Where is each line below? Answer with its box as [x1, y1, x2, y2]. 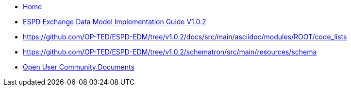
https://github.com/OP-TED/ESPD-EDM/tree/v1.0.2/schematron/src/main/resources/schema [23, 48, 317, 56]
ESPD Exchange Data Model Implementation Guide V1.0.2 [23, 18, 206, 26]
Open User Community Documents [23, 63, 134, 71]
